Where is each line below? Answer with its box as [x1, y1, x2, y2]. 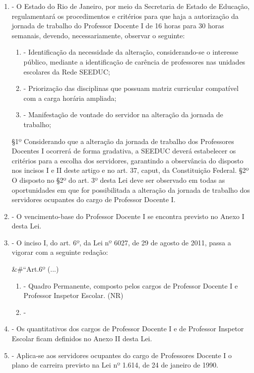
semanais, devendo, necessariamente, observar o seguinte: [11, 30, 185, 40]
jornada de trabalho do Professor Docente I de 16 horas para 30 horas [11, 20, 224, 31]
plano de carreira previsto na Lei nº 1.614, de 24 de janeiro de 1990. [11, 360, 219, 370]
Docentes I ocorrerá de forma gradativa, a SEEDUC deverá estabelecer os [11, 146, 236, 156]
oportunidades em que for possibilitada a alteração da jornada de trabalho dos [11, 184, 250, 195]
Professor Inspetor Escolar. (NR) [23, 290, 124, 300]
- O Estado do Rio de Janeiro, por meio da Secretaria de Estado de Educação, [11, 1, 250, 11]
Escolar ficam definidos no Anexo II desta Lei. [11, 333, 152, 344]
